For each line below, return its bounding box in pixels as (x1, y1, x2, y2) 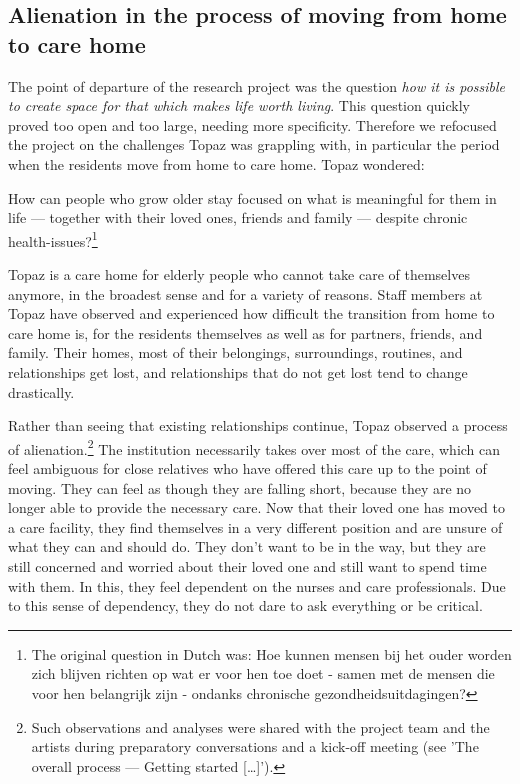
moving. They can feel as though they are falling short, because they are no (8, 477, 472, 498)
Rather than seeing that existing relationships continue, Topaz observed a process (8, 415, 508, 436)
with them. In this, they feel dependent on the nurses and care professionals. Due (8, 575, 506, 596)
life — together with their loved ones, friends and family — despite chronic (8, 207, 468, 228)
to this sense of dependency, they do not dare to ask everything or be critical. (8, 595, 483, 616)
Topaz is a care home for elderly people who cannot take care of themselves (8, 264, 470, 284)
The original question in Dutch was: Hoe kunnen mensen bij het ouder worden (31, 643, 512, 664)
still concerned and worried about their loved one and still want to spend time (8, 555, 487, 576)
